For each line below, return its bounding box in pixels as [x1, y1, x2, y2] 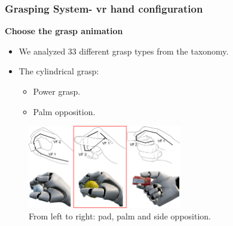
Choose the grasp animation [5, 25, 123, 37]
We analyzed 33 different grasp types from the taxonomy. [19, 44, 229, 57]
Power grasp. [33, 85, 81, 97]
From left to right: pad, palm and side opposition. [29, 210, 211, 222]
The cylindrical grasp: [19, 65, 99, 77]
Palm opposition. [33, 105, 96, 117]
